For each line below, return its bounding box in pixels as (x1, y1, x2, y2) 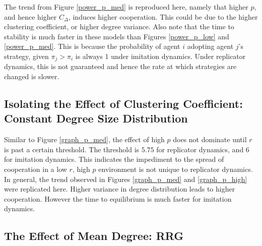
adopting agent (187, 41, 234, 51)
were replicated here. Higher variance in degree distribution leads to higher (4, 183, 235, 194)
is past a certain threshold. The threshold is (4, 144, 140, 154)
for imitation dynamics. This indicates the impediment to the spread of (4, 154, 224, 164)
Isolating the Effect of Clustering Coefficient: (4, 96, 243, 111)
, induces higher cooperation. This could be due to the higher (68, 11, 258, 22)
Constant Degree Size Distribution (4, 110, 188, 126)
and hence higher (4, 11, 57, 22)
